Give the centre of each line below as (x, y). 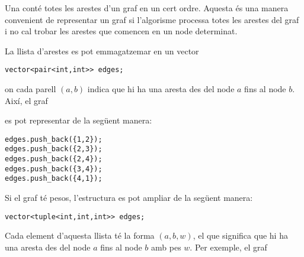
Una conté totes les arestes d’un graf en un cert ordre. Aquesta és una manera (147, 8)
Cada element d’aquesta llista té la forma (80, 235)
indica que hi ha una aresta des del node (161, 89)
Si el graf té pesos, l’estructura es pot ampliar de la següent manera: (129, 198)
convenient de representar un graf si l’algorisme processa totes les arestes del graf (152, 19)
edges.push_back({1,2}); (54, 139)
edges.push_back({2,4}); (54, 159)
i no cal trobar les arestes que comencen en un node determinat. (121, 31)
